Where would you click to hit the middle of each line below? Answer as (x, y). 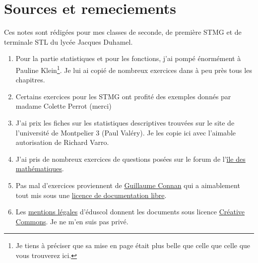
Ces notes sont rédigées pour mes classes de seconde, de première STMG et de (123, 32)
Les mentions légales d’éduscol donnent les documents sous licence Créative (130, 212)
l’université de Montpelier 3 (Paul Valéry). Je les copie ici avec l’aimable (126, 132)
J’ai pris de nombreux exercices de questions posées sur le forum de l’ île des (130, 159)
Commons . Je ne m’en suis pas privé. (72, 221)
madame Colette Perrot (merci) (64, 106)
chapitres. (30, 80)
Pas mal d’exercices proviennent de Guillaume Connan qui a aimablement (128, 185)
